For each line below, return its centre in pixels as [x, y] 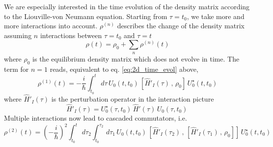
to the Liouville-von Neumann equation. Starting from [86, 16]
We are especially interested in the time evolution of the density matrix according [127, 6]
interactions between [71, 35]
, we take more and [216, 16]
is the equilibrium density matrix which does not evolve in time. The [136, 58]
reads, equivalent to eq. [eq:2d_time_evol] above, [124, 69]
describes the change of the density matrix [181, 26]
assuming [18, 35]
